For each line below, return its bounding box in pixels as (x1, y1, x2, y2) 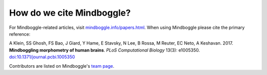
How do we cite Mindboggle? (9, 7, 131, 18)
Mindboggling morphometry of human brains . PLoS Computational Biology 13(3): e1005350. (9, 47, 200, 53)
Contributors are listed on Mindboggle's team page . (9, 63, 115, 69)
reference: (9, 31, 31, 37)
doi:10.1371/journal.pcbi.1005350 (9, 54, 75, 60)
